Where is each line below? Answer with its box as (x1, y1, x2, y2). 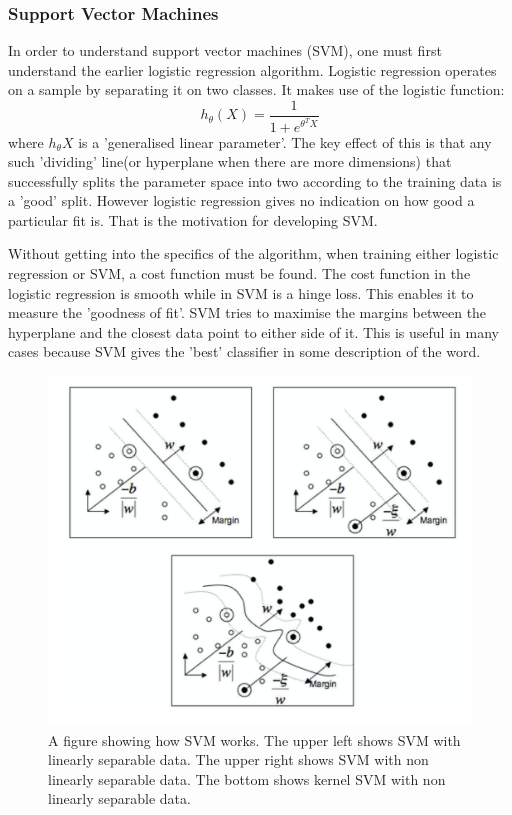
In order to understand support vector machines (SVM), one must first (8, 40, 442, 61)
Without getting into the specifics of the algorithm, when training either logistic (8, 243, 499, 264)
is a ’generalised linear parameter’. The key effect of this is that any (78, 131, 492, 152)
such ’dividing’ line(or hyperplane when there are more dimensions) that (8, 151, 452, 172)
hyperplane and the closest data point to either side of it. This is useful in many (8, 321, 499, 342)
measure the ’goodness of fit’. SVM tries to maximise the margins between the (8, 302, 487, 323)
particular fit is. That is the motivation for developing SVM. (8, 209, 378, 230)
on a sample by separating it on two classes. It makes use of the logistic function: (8, 79, 505, 100)
